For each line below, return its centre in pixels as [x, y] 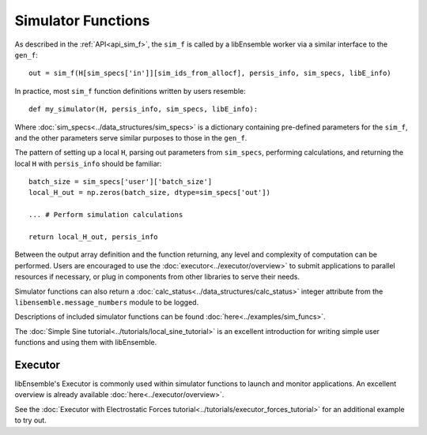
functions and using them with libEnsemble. [86, 343]
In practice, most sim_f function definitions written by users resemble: [130, 91]
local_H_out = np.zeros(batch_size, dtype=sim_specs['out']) [149, 193]
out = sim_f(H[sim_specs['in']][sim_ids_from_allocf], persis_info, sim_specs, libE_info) [210, 73]
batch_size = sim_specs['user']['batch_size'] [121, 182]
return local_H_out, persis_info [93, 237]
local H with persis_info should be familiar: [88, 163]
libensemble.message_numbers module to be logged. [107, 302]
